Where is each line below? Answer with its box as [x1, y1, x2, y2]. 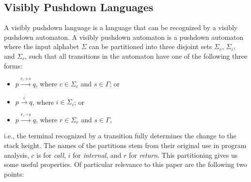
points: [4, 168, 24, 179]
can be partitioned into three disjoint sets [89, 41, 212, 51]
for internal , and [72, 149, 122, 160]
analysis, [4, 149, 29, 160]
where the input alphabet [4, 41, 79, 51]
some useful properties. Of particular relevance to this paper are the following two [4, 159, 247, 169]
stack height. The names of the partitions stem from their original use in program [4, 140, 247, 150]
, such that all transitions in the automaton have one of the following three [25, 50, 248, 61]
